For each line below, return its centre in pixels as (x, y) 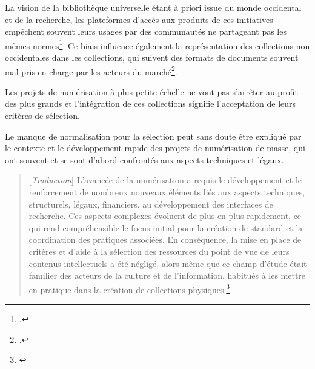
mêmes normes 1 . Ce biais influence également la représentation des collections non (157, 44)
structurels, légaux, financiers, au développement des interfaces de (151, 204)
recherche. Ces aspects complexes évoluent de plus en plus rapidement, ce (165, 216)
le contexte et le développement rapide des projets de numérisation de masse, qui (155, 148)
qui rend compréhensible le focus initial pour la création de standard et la (166, 227)
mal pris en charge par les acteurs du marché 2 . (91, 70)
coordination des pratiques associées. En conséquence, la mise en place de (165, 239)
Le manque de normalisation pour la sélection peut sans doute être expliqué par (153, 136)
